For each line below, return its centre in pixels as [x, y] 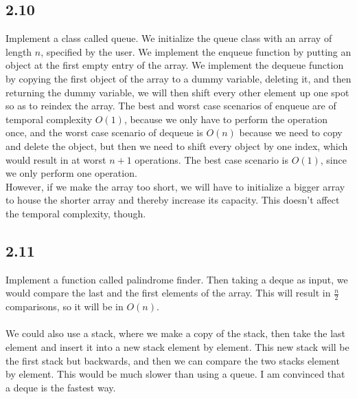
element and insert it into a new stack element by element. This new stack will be [177, 346]
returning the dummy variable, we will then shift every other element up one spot [177, 92]
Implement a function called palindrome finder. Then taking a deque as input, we [177, 279]
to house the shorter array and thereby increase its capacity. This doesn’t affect [173, 200]
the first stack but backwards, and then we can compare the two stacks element [173, 360]
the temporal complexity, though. [76, 213]
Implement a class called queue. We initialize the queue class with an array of [169, 38]
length [19, 51]
